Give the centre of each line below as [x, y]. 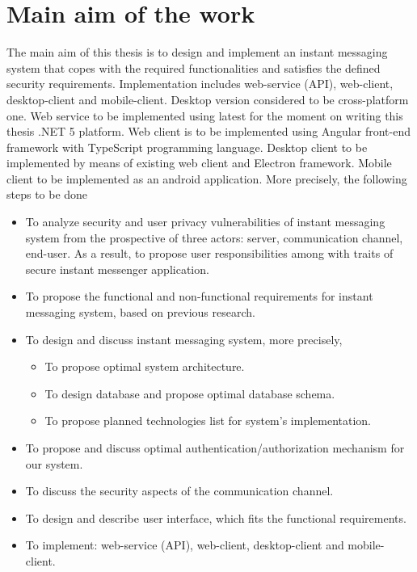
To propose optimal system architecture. [145, 366]
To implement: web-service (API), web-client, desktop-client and [185, 545]
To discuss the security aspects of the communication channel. [179, 491]
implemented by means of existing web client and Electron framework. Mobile [199, 163]
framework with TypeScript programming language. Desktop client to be [187, 147]
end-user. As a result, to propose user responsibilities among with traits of [209, 253]
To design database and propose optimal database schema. [190, 393]
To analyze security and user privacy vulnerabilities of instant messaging [205, 222]
